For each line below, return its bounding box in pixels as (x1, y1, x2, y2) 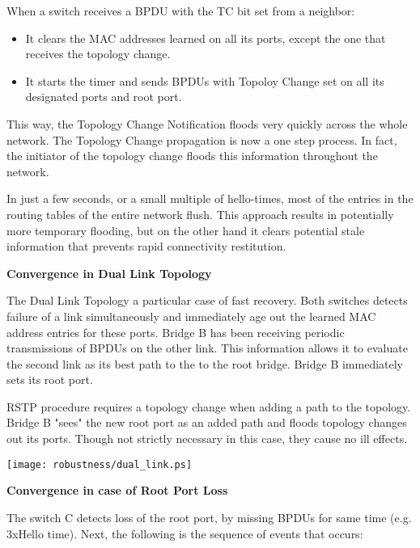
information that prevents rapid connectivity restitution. (6, 238, 286, 255)
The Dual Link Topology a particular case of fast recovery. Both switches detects (6, 292, 408, 309)
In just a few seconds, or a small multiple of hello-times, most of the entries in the (6, 190, 414, 207)
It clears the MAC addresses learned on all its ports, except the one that (25, 29, 386, 46)
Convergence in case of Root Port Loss (6, 482, 228, 499)
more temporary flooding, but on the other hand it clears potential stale (6, 221, 365, 238)
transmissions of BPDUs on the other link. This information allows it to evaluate (6, 339, 408, 356)
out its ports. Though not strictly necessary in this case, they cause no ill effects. (6, 430, 408, 447)
